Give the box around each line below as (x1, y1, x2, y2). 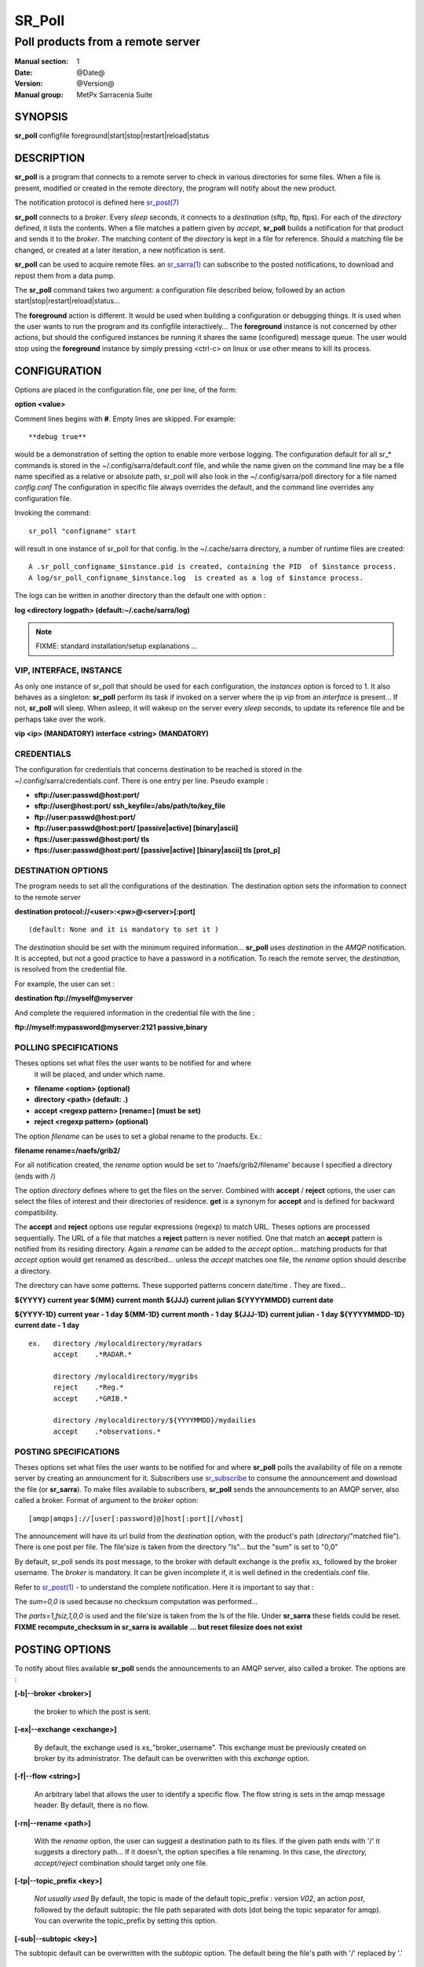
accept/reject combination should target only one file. (34, 1858, 208, 1868)
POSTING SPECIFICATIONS (14, 1446, 120, 1457)
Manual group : (14, 90, 64, 99)
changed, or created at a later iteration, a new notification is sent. (14, 245, 225, 255)
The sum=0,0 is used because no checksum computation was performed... (14, 1596, 258, 1606)
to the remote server (14, 892, 82, 902)
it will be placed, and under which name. (34, 1069, 165, 1079)
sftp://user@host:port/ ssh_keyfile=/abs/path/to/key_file (34, 801, 226, 810)
